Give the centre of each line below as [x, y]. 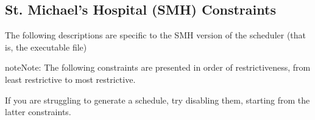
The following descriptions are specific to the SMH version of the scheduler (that [156, 35]
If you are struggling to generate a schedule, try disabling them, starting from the [157, 100]
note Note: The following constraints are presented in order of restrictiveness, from [158, 67]
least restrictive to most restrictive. [70, 79]
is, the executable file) [46, 47]
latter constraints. [38, 112]
